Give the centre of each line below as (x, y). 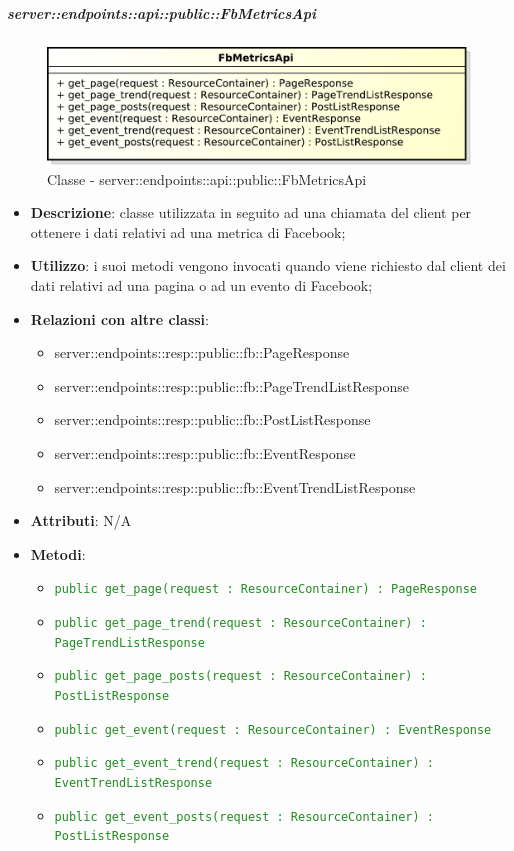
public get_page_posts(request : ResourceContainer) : (240, 676)
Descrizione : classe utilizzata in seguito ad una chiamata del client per (251, 212)
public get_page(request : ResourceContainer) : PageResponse (265, 589)
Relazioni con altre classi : (119, 318)
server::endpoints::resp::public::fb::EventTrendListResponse (235, 486)
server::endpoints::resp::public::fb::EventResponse (205, 452)
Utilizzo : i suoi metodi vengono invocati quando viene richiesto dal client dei (268, 265)
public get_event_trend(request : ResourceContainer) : (244, 763)
